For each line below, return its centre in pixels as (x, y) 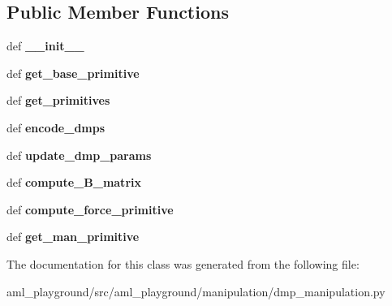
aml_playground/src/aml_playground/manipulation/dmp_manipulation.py (196, 291)
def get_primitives (58, 100)
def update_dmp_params (79, 155)
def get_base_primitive (73, 73)
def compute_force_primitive (90, 209)
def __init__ (45, 46)
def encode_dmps (56, 127)
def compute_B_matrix (74, 182)
